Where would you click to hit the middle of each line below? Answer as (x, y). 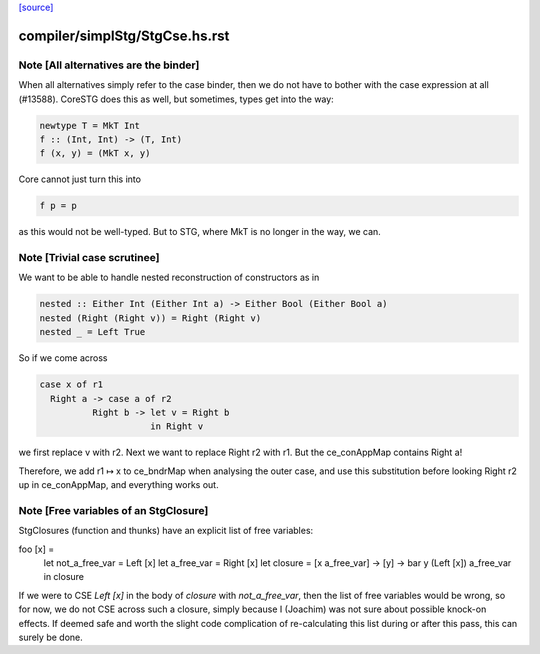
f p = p (58, 206)
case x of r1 (71, 384)
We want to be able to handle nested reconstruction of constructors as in (169, 277)
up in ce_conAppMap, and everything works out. (118, 485)
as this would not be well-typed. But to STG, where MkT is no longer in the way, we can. (200, 232)
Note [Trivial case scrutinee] (89, 258)
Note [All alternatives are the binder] (109, 65)
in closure (64, 577)
